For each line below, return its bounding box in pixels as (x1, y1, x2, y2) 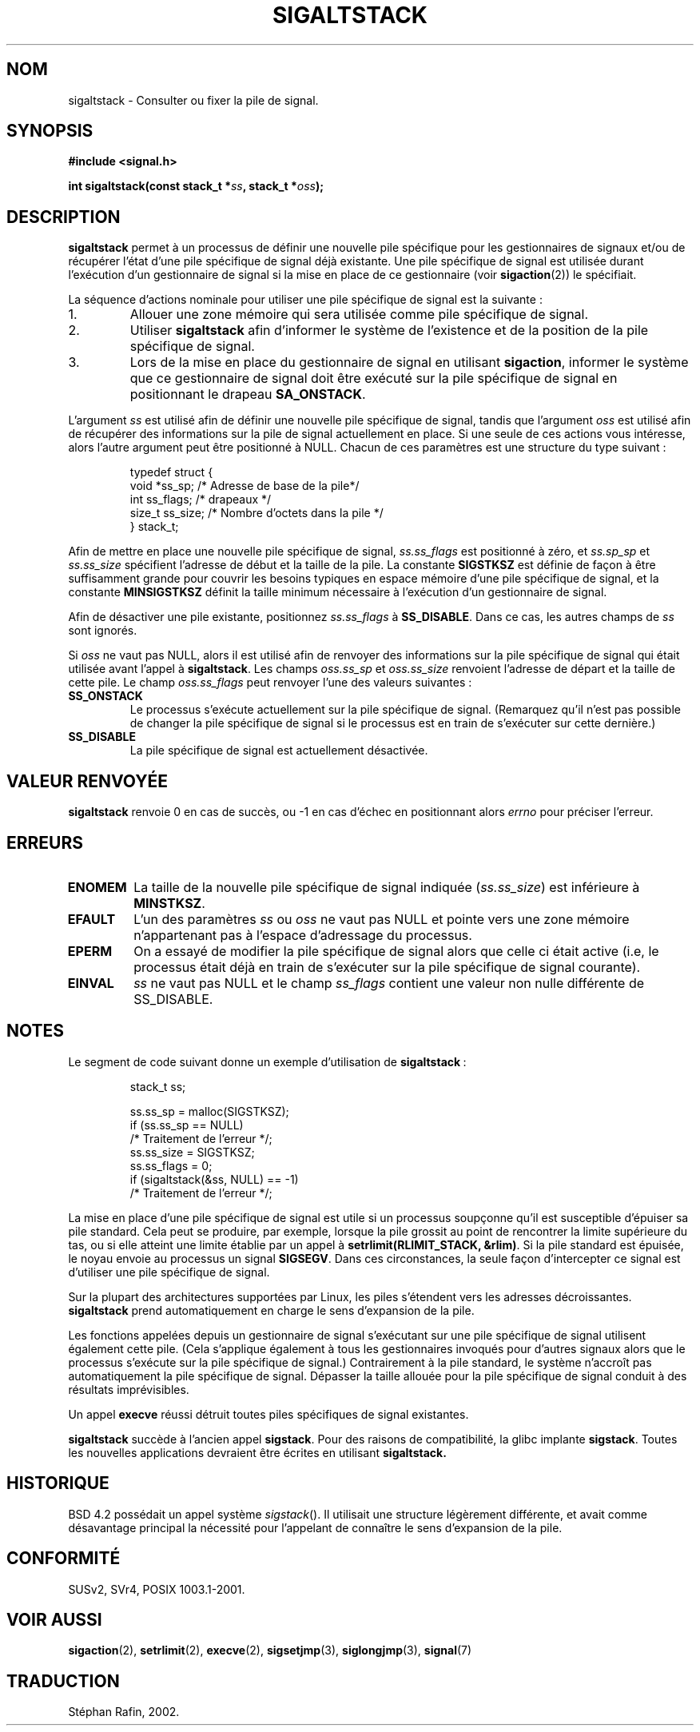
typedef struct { (129, 465, 213, 480)
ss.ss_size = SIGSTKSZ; (129, 1145, 255, 1159)
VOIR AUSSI (6, 1609, 102, 1630)
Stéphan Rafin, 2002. (68, 1705, 180, 1719)
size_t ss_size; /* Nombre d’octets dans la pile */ (129, 506, 384, 520)
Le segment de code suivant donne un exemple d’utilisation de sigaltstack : (68, 1054, 467, 1069)
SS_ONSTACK (68, 689, 143, 703)
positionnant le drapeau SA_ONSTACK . (129, 386, 366, 403)
